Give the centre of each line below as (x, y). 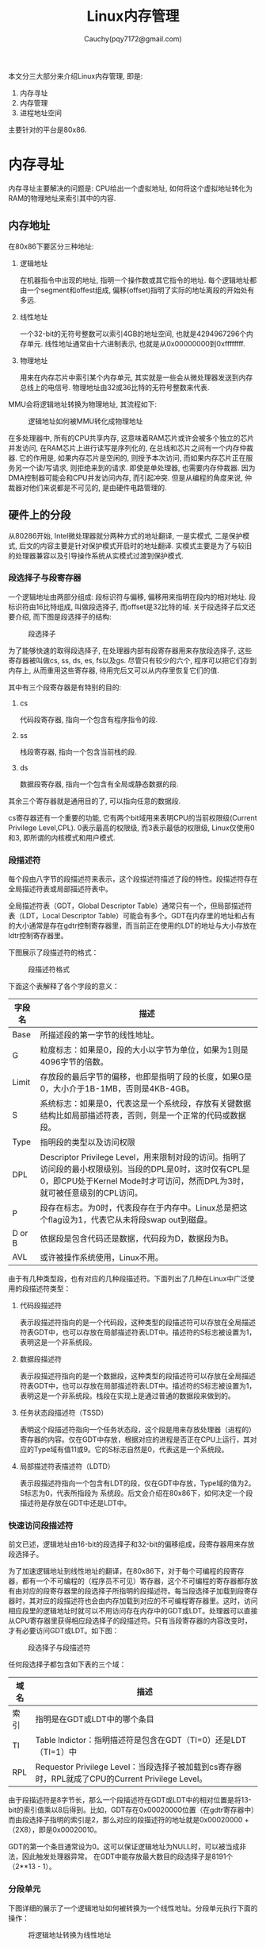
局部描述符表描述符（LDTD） (67, 1466)
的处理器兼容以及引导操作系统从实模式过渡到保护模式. (96, 555)
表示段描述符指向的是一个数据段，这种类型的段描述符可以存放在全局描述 (137, 1376)
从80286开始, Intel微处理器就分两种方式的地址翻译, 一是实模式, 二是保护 (125, 535)
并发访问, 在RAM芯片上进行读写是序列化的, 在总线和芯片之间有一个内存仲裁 (131, 448)
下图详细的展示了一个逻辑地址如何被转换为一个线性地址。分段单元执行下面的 (133, 1908)
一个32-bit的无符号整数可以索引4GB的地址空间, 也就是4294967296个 (133, 334)
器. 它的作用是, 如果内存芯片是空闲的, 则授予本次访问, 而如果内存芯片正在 (127, 458)
